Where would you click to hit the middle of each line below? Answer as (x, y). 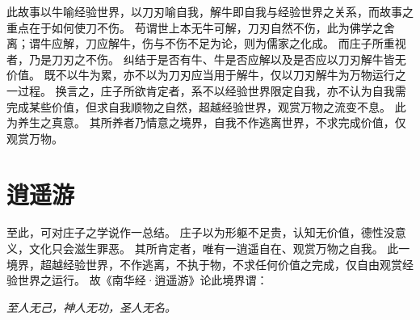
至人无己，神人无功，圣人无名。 (91, 307)
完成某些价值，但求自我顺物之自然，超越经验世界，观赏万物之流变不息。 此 (206, 106)
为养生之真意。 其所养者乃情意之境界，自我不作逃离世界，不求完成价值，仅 (206, 122)
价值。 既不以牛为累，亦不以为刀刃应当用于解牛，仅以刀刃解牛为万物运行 (201, 75)
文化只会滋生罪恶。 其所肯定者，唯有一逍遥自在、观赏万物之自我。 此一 (219, 248)
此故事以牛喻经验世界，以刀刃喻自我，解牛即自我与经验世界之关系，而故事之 (210, 11)
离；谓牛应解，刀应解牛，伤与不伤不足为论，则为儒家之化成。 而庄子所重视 (206, 43)
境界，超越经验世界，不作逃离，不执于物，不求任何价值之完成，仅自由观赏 (204, 264)
